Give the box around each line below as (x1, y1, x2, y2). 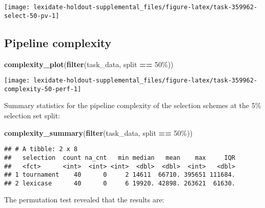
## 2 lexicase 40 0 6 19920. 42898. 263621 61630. (4, 179, 236, 187)
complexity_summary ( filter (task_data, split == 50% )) (4, 127, 193, 138)
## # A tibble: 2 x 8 (4, 145, 78, 153)
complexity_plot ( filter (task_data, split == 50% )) (4, 58, 174, 69)
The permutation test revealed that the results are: (4, 194, 165, 205)
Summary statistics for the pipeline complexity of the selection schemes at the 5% (4, 100, 261, 111)
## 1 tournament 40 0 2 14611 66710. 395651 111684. (4, 171, 236, 179)
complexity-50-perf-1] (4, 85, 81, 93)
